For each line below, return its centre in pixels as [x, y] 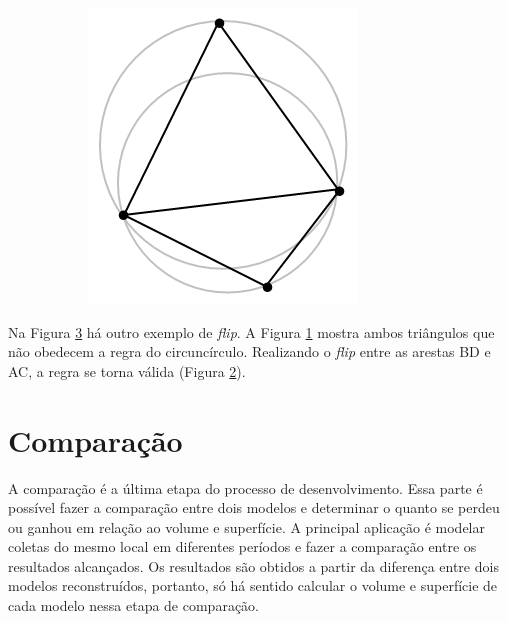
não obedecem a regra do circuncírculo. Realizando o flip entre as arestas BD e [249, 351]
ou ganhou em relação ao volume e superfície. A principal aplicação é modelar [246, 526]
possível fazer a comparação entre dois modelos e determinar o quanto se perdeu [254, 507]
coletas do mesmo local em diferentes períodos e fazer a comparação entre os [242, 546]
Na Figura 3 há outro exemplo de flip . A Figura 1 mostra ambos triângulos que [251, 331]
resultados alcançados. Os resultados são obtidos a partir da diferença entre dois [253, 565]
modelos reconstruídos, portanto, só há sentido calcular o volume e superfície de [253, 585]
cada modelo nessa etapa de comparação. [133, 605]
